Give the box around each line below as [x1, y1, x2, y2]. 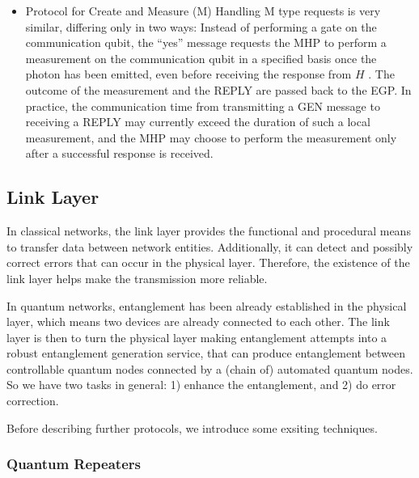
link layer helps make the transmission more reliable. [6, 269, 268, 286]
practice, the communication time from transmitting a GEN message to [25, 97, 380, 114]
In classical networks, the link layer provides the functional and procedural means [6, 222, 411, 239]
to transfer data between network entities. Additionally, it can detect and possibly [6, 238, 413, 255]
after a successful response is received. [25, 145, 214, 162]
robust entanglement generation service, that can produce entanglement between [6, 345, 406, 362]
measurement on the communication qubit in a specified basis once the [25, 49, 377, 66]
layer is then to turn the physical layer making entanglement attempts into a [6, 328, 387, 345]
